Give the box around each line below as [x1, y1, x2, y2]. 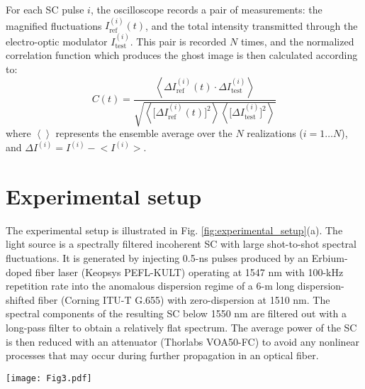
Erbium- [311, 250, 348, 265]
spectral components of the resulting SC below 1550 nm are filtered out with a [6, 306, 347, 321]
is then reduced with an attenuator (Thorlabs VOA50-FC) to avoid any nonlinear [6, 334, 360, 349]
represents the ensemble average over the [55, 126, 232, 141]
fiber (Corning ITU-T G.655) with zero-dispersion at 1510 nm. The [38, 292, 330, 307]
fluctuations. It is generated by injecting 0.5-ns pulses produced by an [6, 250, 309, 265]
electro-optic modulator [6, 33, 108, 48]
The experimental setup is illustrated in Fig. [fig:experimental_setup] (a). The [6, 222, 343, 237]
